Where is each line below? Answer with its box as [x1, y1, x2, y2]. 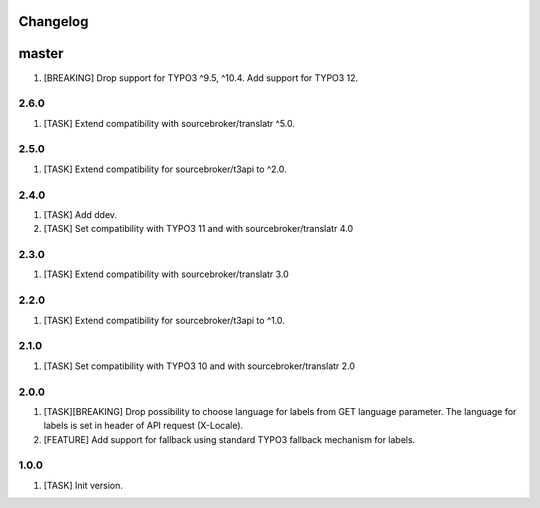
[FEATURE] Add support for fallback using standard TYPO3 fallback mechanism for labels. [43, 433, 416, 445]
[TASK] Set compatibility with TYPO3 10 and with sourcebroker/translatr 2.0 [43, 360, 355, 372]
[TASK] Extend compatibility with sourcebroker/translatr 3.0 [43, 268, 289, 280]
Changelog [18, 13, 89, 30]
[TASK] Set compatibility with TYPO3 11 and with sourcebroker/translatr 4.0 [43, 223, 354, 235]
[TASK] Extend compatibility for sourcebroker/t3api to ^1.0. [43, 314, 285, 326]
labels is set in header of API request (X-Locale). [43, 420, 244, 432]
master [18, 45, 64, 62]
